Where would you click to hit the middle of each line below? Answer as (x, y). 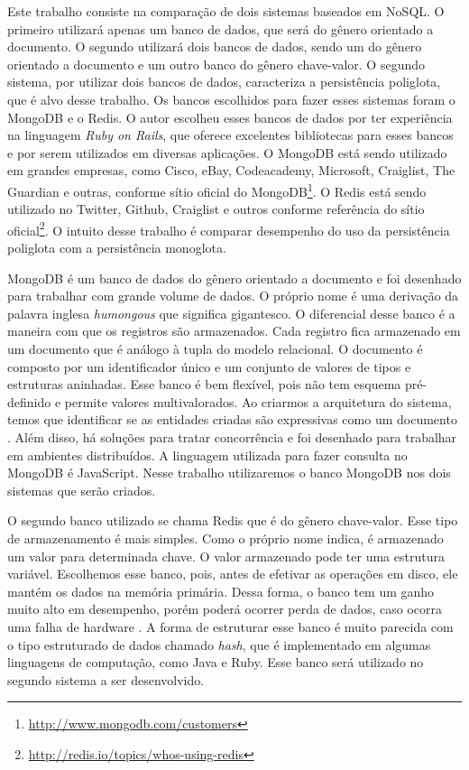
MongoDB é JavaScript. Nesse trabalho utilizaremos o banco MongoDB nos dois (229, 473)
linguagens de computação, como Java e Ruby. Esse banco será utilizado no (216, 662)
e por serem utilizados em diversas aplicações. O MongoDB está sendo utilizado (227, 152)
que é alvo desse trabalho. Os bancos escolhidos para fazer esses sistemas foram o (231, 99)
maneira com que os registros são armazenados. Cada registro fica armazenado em (234, 331)
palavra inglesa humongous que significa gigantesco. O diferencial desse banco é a (231, 313)
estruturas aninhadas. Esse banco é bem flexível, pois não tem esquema (204, 384)
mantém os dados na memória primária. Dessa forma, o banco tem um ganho (221, 591)
